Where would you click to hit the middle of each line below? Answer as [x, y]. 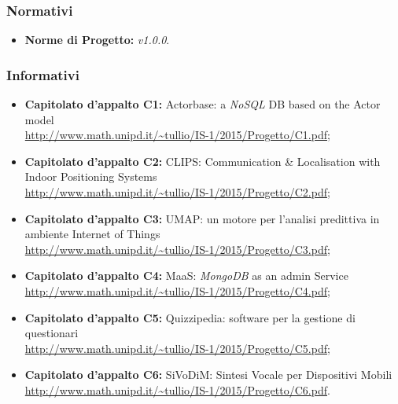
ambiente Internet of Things [92, 234]
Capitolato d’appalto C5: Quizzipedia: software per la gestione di [190, 317]
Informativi [43, 74]
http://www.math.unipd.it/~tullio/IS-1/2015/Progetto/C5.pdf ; [177, 348]
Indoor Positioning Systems [91, 176]
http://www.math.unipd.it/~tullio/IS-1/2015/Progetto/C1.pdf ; [177, 135]
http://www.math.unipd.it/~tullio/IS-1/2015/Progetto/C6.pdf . [177, 389]
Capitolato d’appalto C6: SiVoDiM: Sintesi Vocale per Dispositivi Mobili [208, 375]
